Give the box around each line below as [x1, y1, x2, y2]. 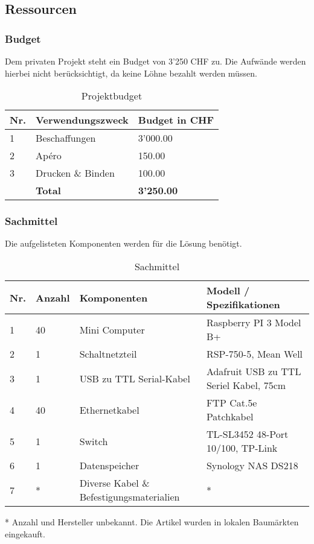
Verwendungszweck [36, 113, 129, 127]
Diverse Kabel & [79, 476, 150, 490]
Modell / [206, 283, 250, 297]
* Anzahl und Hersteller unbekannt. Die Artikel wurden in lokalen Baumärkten [5, 516, 299, 528]
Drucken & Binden [36, 166, 115, 180]
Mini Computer [79, 322, 145, 337]
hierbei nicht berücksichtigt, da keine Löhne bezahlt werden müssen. [5, 66, 257, 79]
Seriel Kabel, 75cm [206, 378, 286, 392]
